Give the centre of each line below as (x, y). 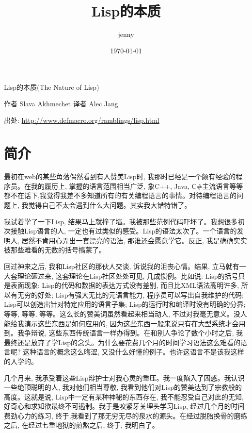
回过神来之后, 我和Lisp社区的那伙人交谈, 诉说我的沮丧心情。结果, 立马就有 (122, 266)
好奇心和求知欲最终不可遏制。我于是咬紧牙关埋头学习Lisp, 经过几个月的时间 (124, 406)
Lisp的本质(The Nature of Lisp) (52, 87)
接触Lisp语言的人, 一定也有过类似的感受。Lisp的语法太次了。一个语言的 (124, 231)
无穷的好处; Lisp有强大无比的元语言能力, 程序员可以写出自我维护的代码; (130, 294)
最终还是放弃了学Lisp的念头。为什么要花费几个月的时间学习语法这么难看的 (122, 342)
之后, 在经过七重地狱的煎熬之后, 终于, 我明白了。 (81, 425)
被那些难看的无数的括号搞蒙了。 (55, 250)
